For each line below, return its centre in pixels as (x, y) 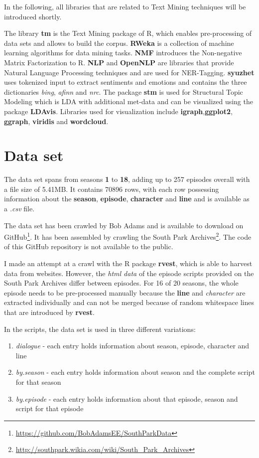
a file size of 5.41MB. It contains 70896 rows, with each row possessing (112, 189)
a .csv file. (19, 209)
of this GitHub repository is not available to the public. (89, 246)
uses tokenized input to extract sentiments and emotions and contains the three (126, 82)
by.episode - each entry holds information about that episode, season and (127, 398)
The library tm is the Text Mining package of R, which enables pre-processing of (128, 33)
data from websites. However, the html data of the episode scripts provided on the (129, 273)
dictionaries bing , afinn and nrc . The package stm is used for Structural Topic (124, 91)
